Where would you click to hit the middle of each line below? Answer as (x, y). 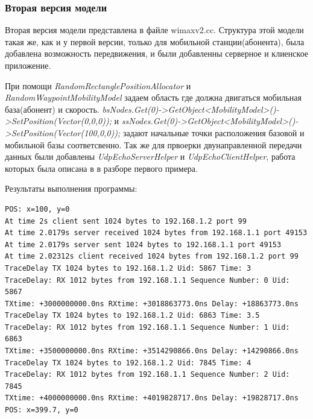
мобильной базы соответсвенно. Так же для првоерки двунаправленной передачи (153, 144)
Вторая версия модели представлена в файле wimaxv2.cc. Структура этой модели (154, 30)
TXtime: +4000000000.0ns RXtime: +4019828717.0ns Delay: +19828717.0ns (152, 398)
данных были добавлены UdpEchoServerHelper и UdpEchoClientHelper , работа (150, 156)
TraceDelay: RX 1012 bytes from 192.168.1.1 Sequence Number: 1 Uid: (147, 327)
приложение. (28, 65)
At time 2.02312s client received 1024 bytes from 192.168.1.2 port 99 (152, 257)
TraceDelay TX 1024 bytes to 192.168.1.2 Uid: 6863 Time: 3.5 (132, 316)
